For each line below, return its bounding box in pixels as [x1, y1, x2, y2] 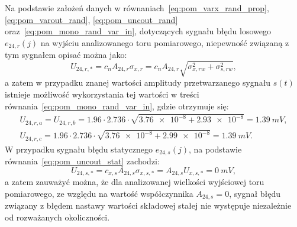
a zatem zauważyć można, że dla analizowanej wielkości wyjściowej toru [5, 176, 264, 188]
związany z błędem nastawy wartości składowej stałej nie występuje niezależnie [5, 199, 292, 212]
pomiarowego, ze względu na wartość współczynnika [5, 187, 193, 199]
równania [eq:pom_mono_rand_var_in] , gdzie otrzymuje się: [5, 99, 229, 112]
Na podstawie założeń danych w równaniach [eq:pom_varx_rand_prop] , [5, 2, 269, 14]
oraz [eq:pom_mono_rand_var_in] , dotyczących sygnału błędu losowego [5, 25, 271, 37]
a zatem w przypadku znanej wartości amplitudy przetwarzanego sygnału [5, 76, 271, 89]
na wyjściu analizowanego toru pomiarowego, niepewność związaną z [40, 36, 289, 48]
